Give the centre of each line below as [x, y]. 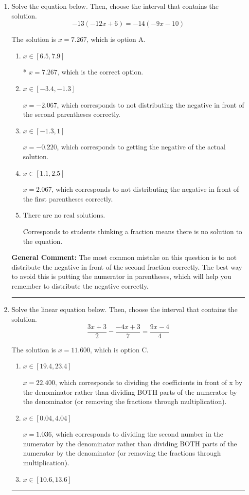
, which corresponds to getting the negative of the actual [141, 147]
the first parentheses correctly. [68, 198]
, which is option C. [119, 349]
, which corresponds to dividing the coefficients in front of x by [149, 382]
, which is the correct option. [100, 72]
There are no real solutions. [64, 216]
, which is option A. [116, 39]
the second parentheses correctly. [72, 114]
